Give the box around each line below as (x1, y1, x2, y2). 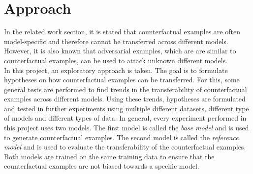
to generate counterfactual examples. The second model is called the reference (4, 132, 239, 142)
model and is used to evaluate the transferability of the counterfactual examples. (4, 142, 246, 152)
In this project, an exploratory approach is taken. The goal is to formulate (4, 65, 228, 75)
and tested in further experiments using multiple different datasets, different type (4, 103, 249, 113)
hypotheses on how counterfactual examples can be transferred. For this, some (4, 75, 240, 85)
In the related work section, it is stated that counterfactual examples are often (4, 26, 240, 37)
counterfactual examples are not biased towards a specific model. (4, 161, 199, 171)
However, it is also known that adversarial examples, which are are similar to (4, 46, 236, 56)
